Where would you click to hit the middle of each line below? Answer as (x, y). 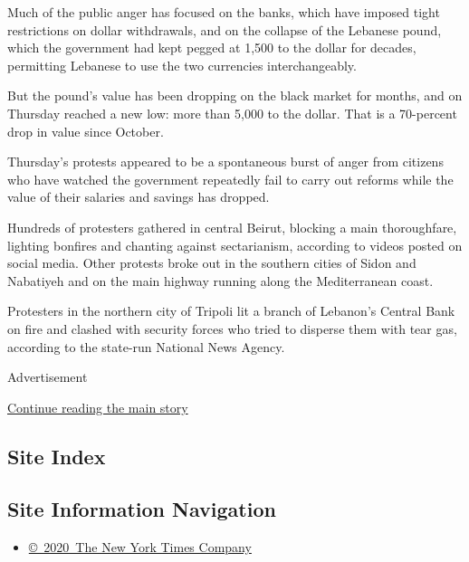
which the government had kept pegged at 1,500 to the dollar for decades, (212, 48)
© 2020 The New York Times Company (140, 547)
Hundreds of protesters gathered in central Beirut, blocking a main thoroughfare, (232, 227)
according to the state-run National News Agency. (146, 346)
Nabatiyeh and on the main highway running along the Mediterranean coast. (220, 280)
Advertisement (48, 377)
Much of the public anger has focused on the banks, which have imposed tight (224, 12)
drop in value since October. (86, 131)
